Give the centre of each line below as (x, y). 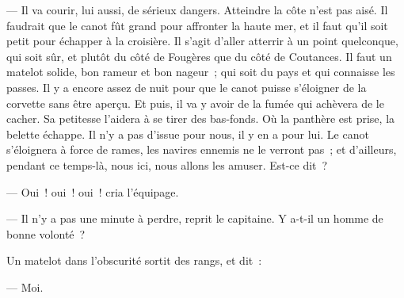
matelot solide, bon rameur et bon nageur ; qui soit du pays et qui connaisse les (201, 72)
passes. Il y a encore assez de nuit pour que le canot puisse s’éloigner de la (187, 87)
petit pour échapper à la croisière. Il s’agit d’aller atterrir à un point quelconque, (202, 41)
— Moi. (25, 287)
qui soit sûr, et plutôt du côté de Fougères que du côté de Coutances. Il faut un (199, 56)
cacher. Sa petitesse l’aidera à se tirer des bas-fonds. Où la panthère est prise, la (201, 118)
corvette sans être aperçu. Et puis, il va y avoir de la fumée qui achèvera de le (195, 103)
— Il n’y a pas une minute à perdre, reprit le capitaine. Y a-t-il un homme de (195, 218)
